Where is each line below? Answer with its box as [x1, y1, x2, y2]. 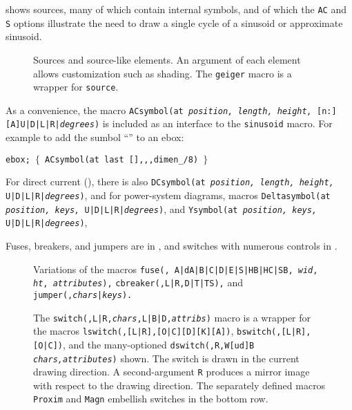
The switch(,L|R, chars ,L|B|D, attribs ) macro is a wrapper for [33, 310, 311, 324]
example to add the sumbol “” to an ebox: [6, 130, 184, 145]
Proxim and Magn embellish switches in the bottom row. [33, 391, 268, 406]
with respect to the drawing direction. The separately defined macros [33, 378, 326, 392]
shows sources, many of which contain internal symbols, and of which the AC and [6, 2, 346, 16]
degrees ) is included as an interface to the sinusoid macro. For [59, 116, 333, 131]
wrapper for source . [33, 80, 119, 94]
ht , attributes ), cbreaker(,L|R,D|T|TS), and [33, 275, 243, 290]
